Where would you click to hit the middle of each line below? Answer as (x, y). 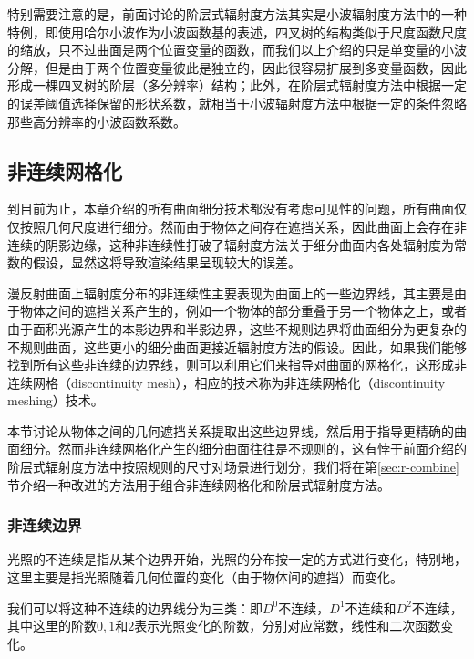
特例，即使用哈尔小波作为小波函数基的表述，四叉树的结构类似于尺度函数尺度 (237, 31)
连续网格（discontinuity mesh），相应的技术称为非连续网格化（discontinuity (227, 382)
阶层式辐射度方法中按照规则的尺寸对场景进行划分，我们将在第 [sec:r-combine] (233, 467)
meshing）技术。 (56, 400)
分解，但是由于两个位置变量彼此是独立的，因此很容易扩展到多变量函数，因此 (237, 67)
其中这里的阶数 (52, 626)
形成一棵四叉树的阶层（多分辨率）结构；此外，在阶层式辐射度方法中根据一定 (237, 85)
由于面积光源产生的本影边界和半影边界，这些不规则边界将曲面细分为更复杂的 (237, 328)
